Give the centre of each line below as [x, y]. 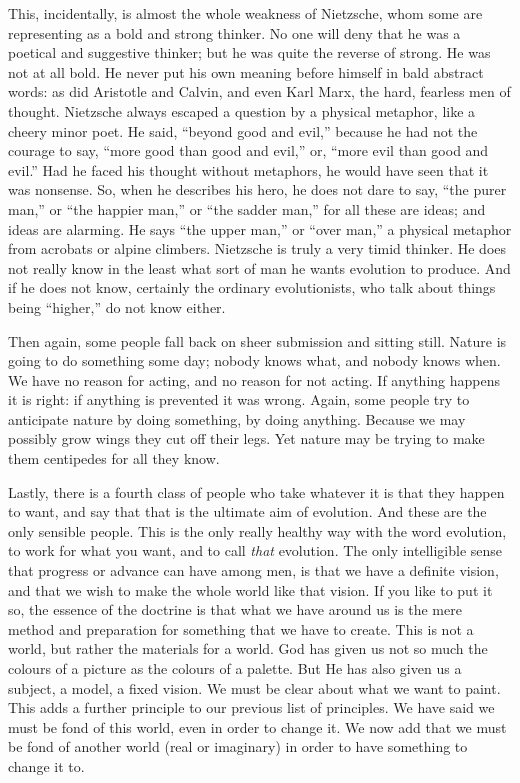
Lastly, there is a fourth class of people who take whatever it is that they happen [256, 491]
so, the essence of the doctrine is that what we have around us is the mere [235, 609]
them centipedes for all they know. [114, 458]
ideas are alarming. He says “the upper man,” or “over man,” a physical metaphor [260, 228]
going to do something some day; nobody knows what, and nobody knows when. [254, 360]
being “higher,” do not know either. [117, 306]
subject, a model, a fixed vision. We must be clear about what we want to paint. [254, 687]
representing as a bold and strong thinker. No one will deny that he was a [234, 32]
